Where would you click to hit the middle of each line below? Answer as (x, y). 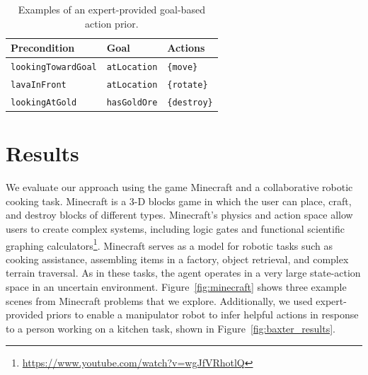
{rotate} (188, 85)
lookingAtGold (44, 102)
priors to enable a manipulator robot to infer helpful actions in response (202, 315)
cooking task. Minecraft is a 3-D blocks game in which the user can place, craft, (179, 201)
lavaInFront (39, 85)
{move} (183, 68)
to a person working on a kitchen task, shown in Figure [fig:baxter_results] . (171, 328)
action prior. (112, 23)
